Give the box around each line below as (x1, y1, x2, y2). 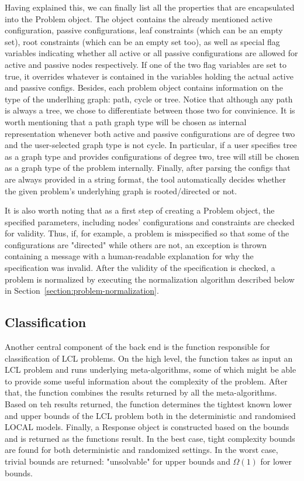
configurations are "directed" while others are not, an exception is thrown (5, 238, 267, 250)
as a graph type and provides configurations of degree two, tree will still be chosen (5, 150, 299, 162)
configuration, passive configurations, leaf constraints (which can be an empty (5, 24, 283, 36)
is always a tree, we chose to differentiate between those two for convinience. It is (5, 104, 295, 116)
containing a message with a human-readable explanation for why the (5, 250, 254, 262)
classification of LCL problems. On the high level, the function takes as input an (5, 352, 293, 364)
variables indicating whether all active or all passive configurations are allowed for (5, 47, 298, 59)
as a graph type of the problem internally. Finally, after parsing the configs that (5, 162, 291, 174)
